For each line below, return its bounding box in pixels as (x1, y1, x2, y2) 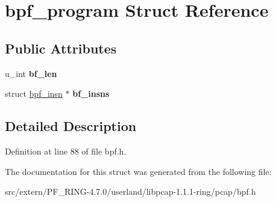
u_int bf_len (5, 67, 57, 79)
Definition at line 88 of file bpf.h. (5, 144, 127, 157)
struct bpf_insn (5, 87, 63, 100)
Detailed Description (5, 117, 137, 135)
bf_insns (72, 87, 110, 100)
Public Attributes (5, 38, 117, 57)
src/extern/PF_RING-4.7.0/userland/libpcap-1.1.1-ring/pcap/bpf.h (5, 185, 256, 198)
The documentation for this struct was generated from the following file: (5, 165, 272, 177)
